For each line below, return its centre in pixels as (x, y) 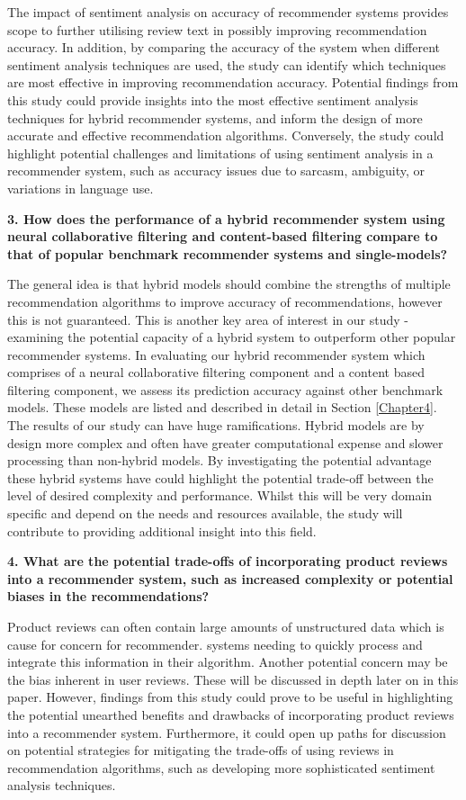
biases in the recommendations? (108, 596)
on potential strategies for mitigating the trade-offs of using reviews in (201, 750)
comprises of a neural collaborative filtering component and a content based (216, 372)
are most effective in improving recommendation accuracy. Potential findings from (233, 82)
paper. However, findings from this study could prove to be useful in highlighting (230, 697)
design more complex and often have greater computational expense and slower (225, 442)
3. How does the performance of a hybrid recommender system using (226, 218)
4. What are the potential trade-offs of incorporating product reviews (228, 561)
